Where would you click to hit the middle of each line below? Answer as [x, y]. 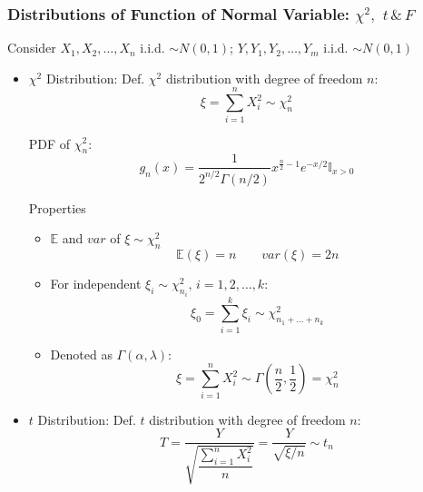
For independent [96, 284]
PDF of [49, 143]
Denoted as [81, 354]
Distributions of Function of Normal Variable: [178, 13]
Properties [57, 207]
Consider [32, 48]
